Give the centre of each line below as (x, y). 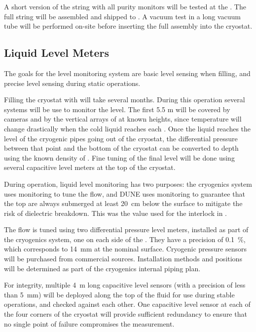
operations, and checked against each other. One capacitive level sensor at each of (127, 304)
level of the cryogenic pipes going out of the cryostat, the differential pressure (121, 138)
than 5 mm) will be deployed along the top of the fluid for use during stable (119, 294)
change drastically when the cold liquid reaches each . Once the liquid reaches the (128, 128)
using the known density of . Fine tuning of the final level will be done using (119, 157)
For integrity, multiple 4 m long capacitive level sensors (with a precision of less (125, 285)
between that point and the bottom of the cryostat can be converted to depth (121, 148)
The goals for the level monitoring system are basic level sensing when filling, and (127, 73)
